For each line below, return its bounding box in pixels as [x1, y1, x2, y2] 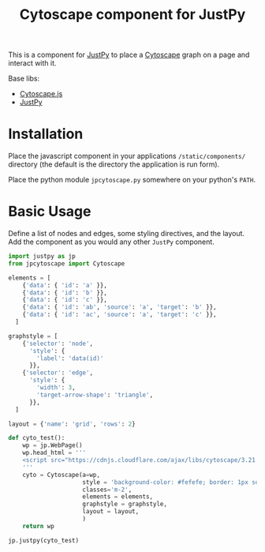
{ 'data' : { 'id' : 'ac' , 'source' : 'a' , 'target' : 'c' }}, [22, 310, 217, 319]
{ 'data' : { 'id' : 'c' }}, [22, 296, 108, 304]
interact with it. [8, 58, 57, 68]
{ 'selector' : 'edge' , [22, 369, 93, 377]
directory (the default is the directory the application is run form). [8, 160, 220, 169]
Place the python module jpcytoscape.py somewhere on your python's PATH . [8, 175, 256, 185]
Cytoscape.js [19, 89, 63, 99]
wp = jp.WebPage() [22, 441, 83, 449]
